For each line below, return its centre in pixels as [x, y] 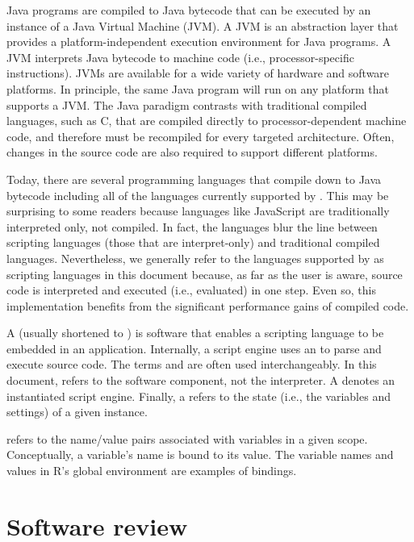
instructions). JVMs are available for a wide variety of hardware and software [198, 73]
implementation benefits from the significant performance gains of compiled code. [208, 305]
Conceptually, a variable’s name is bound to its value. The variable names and [200, 454]
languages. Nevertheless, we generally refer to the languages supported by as [195, 258]
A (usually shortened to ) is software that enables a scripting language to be [195, 333]
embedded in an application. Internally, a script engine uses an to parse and [194, 348]
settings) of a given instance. [77, 412]
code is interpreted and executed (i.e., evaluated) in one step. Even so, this [191, 290]
